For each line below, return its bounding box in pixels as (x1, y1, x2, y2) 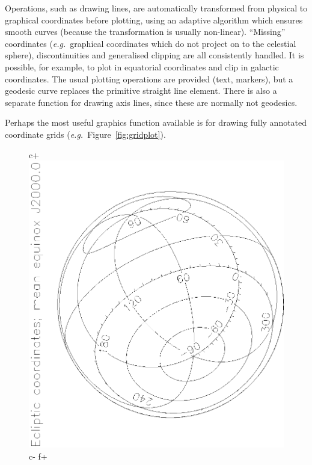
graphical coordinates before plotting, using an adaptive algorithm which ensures (5, 13, 303, 26)
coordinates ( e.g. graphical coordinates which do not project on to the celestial (5, 37, 296, 49)
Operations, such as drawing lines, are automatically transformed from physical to (5, 2, 308, 14)
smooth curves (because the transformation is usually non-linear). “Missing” (5, 25, 286, 38)
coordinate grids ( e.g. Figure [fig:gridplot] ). (5, 128, 166, 140)
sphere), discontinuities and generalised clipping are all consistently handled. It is (5, 49, 304, 61)
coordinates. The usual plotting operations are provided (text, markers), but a (5, 72, 293, 85)
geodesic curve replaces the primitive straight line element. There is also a (5, 84, 277, 97)
